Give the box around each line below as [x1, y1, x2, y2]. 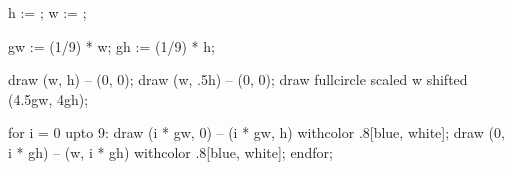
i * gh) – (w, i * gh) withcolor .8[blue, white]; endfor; [8, 141, 333, 162]
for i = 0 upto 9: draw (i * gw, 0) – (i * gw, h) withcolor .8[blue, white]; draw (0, [8, 122, 505, 143]
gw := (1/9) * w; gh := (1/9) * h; [8, 35, 215, 56]
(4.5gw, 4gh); [8, 88, 89, 109]
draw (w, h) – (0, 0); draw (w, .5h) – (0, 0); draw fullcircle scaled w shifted [8, 69, 468, 90]
